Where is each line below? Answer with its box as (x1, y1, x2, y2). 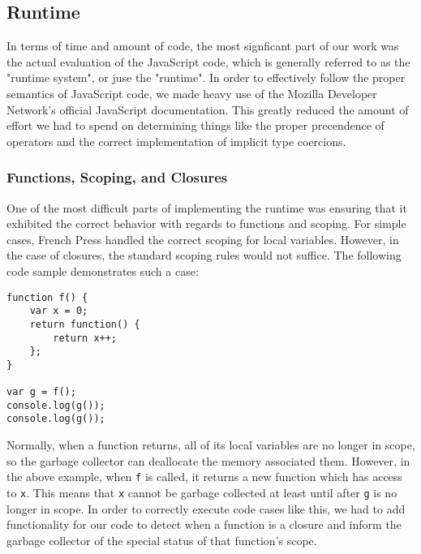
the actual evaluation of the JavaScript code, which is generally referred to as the (6, 53, 410, 70)
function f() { (6, 291, 88, 303)
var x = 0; (29, 305, 88, 317)
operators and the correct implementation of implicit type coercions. (6, 132, 346, 149)
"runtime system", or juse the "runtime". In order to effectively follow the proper (6, 69, 406, 86)
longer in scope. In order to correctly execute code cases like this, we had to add (6, 500, 406, 517)
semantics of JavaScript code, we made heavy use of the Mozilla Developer (6, 84, 377, 101)
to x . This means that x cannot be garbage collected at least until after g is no (6, 483, 397, 500)
